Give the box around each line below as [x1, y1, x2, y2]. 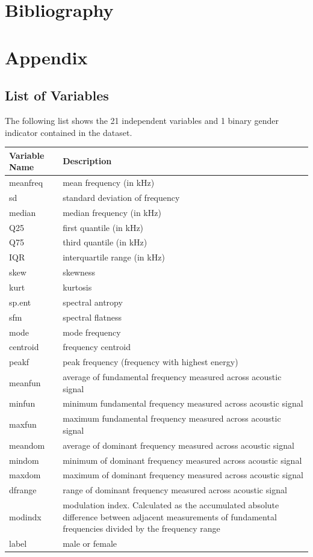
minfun [9, 397, 36, 410]
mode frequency [63, 325, 121, 338]
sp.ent [9, 295, 31, 308]
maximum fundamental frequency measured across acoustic [63, 412, 281, 425]
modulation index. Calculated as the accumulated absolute [63, 499, 279, 511]
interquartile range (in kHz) [63, 251, 165, 263]
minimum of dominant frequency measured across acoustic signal [63, 454, 302, 466]
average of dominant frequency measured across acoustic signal [63, 439, 294, 451]
